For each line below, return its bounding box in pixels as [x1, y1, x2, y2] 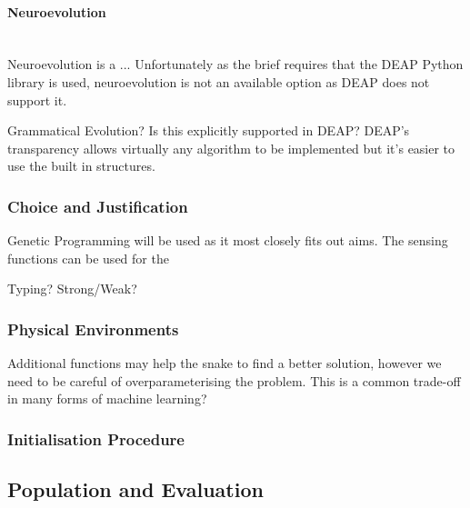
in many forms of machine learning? [7, 389, 207, 408]
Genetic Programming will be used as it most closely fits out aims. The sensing [7, 231, 448, 250]
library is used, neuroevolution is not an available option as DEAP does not [7, 72, 430, 91]
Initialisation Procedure [7, 427, 185, 450]
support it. [7, 90, 67, 109]
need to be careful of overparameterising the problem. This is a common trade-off [7, 371, 461, 390]
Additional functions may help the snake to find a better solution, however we [7, 354, 442, 373]
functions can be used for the [7, 248, 169, 267]
